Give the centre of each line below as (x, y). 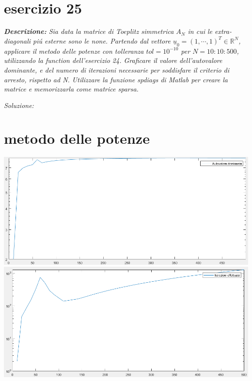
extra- (223, 31)
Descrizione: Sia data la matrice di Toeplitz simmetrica (89, 31)
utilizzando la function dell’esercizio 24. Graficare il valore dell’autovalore (113, 60)
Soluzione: (19, 105)
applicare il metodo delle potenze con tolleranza (74, 51)
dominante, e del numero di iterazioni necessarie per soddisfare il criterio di (117, 69)
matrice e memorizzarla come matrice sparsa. (71, 89)
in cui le (200, 31)
